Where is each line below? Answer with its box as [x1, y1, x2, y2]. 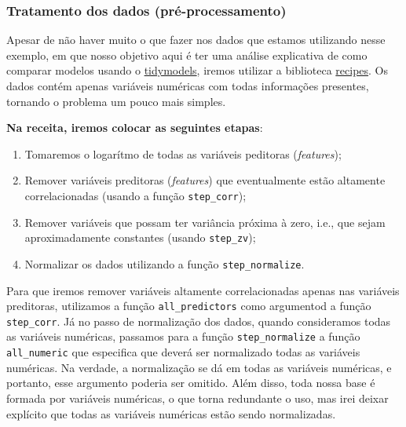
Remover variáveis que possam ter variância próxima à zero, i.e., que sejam [24, 213, 386, 230]
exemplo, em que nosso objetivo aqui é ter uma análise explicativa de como [6, 46, 368, 63]
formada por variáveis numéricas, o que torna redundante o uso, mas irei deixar [6, 389, 389, 406]
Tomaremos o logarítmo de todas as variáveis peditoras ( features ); [24, 145, 342, 162]
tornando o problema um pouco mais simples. [6, 93, 226, 109]
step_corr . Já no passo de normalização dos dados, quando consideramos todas [6, 312, 391, 329]
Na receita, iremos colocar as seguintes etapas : [6, 119, 263, 136]
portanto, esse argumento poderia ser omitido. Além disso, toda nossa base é [6, 374, 375, 391]
